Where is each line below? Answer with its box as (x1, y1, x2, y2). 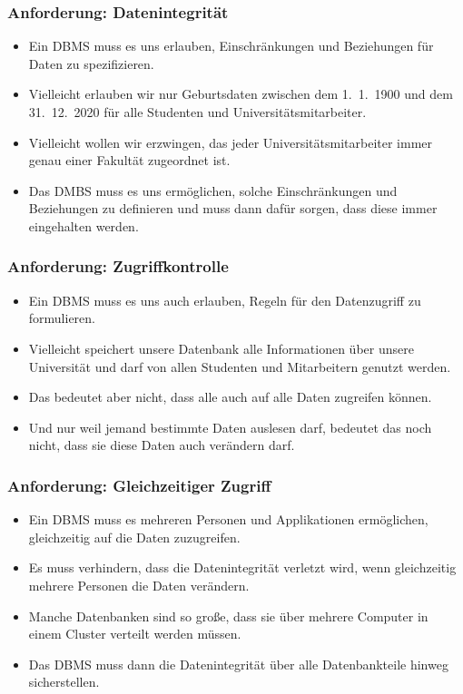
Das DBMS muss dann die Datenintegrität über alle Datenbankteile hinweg (28, 654, 448, 673)
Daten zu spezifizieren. (28, 54, 154, 73)
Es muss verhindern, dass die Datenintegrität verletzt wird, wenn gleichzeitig (28, 558, 457, 577)
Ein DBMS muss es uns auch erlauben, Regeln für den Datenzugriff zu (28, 290, 421, 309)
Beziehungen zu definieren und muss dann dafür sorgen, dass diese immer (28, 199, 438, 218)
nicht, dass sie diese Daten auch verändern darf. (28, 435, 295, 455)
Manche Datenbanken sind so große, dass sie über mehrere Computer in (28, 606, 429, 625)
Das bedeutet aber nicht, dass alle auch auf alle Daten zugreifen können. (28, 387, 432, 406)
